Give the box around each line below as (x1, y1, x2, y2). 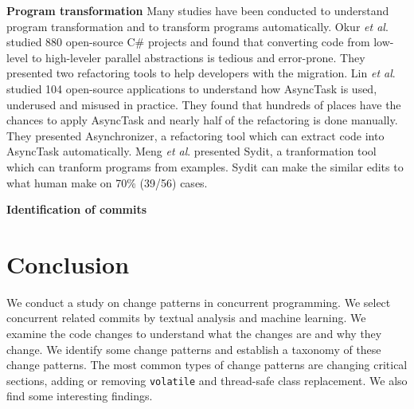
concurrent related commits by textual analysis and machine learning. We (6, 309, 366, 326)
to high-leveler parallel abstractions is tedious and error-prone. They (31, 49, 365, 65)
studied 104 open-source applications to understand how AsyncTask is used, (6, 80, 377, 96)
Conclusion (6, 247, 130, 280)
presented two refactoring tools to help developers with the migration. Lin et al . (6, 65, 396, 81)
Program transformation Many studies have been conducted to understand (6, 2, 389, 18)
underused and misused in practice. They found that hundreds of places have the (6, 96, 401, 112)
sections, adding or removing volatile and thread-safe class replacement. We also (6, 372, 408, 388)
